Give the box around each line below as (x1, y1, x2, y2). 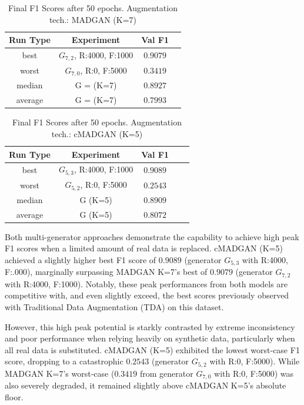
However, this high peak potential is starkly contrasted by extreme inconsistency (5, 320, 295, 333)
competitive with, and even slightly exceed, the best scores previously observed (5, 289, 289, 301)
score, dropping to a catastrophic (5, 355, 123, 367)
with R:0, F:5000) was (214, 367, 294, 379)
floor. (5, 390, 24, 403)
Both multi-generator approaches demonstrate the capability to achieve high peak (5, 230, 299, 243)
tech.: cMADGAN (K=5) (51, 127, 143, 140)
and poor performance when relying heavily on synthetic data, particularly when (5, 332, 295, 344)
